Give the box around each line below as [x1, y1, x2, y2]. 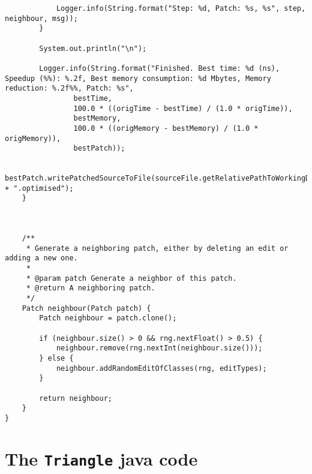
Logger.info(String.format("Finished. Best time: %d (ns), [39, 64, 280, 73]
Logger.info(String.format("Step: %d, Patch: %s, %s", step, [56, 4, 306, 13]
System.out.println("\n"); [39, 44, 147, 53]
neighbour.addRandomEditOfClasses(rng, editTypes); [56, 364, 267, 373]
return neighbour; [39, 394, 112, 403]
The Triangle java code [5, 446, 198, 470]
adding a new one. [5, 254, 78, 263]
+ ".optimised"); [5, 184, 74, 193]
